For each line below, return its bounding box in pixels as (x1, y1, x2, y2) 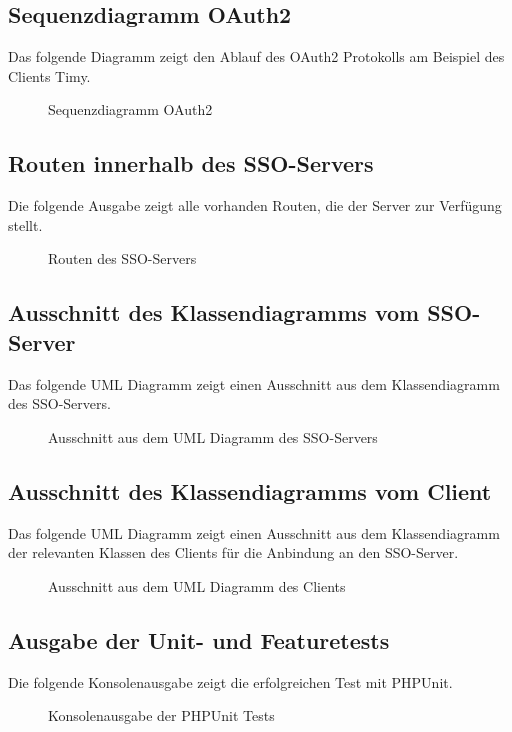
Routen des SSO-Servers (48, 248, 197, 269)
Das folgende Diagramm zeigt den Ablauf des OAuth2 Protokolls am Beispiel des (8, 46, 505, 67)
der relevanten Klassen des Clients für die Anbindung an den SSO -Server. (8, 542, 459, 563)
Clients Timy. (8, 65, 91, 86)
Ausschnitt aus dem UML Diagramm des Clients (48, 575, 346, 596)
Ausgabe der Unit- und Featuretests (8, 624, 390, 655)
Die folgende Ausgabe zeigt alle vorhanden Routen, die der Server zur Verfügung (8, 195, 502, 216)
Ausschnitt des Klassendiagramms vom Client (8, 475, 492, 506)
